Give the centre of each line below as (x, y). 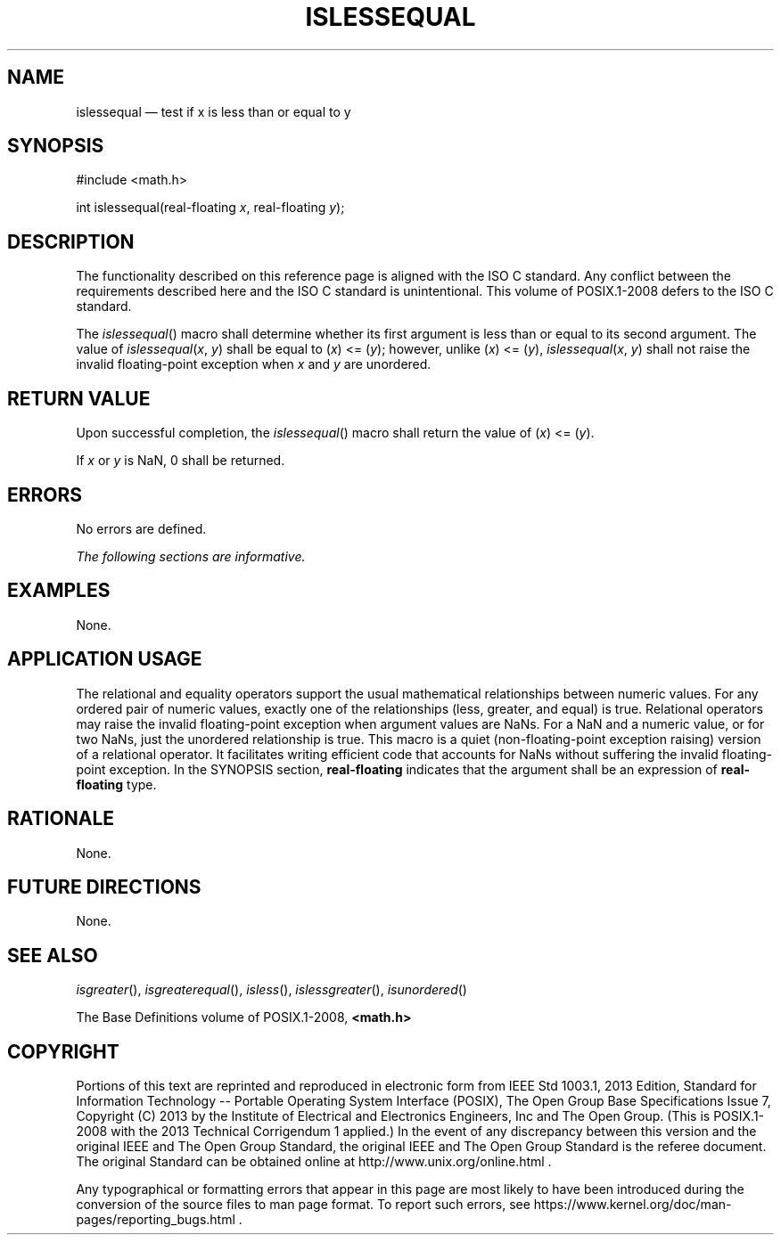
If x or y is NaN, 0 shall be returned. (181, 461)
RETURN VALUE (79, 398)
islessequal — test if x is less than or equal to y (214, 111)
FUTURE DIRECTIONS (104, 887)
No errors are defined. (141, 528)
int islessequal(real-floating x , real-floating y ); (210, 208)
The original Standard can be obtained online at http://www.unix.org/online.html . (314, 1162)
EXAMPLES (59, 591)
